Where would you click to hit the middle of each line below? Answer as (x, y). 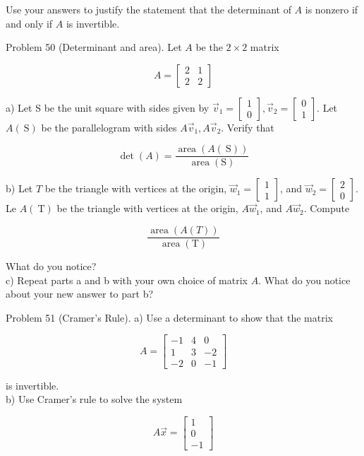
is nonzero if (332, 9)
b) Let (19, 188)
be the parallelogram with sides (109, 127)
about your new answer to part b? (80, 294)
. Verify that (248, 127)
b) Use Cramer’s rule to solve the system (94, 399)
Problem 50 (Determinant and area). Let (94, 47)
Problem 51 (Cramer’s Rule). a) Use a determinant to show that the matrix (169, 317)
